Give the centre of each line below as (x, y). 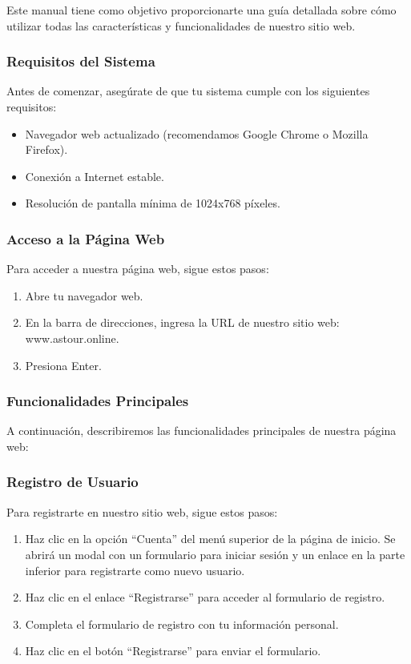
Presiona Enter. (63, 365)
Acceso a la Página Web (86, 238)
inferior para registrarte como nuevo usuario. (135, 570)
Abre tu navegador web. (84, 295)
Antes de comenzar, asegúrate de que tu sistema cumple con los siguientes (188, 91)
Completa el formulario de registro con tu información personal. (182, 624)
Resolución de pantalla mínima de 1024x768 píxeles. (153, 203)
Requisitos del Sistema (81, 61)
